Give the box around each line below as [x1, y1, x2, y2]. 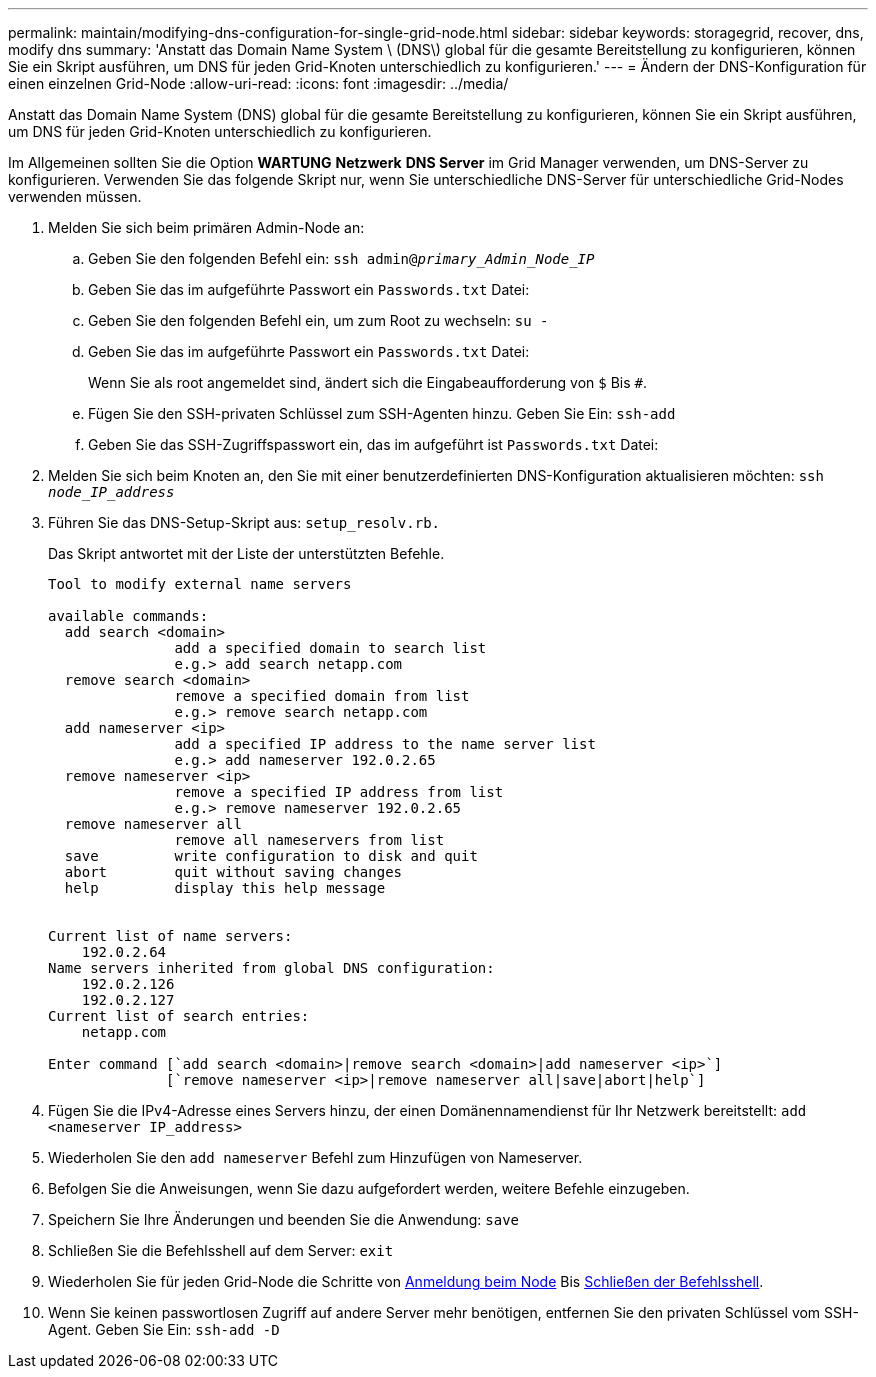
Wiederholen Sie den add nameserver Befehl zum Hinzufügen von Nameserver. [48, 1149, 583, 1166]
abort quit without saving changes [64, 864, 403, 880]
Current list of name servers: [48, 928, 293, 944]
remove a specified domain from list [174, 688, 470, 704]
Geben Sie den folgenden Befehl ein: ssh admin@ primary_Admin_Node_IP [88, 250, 595, 267]
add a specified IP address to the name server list [174, 736, 596, 752]
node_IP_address [48, 484, 175, 500]
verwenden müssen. [8, 188, 142, 205]
